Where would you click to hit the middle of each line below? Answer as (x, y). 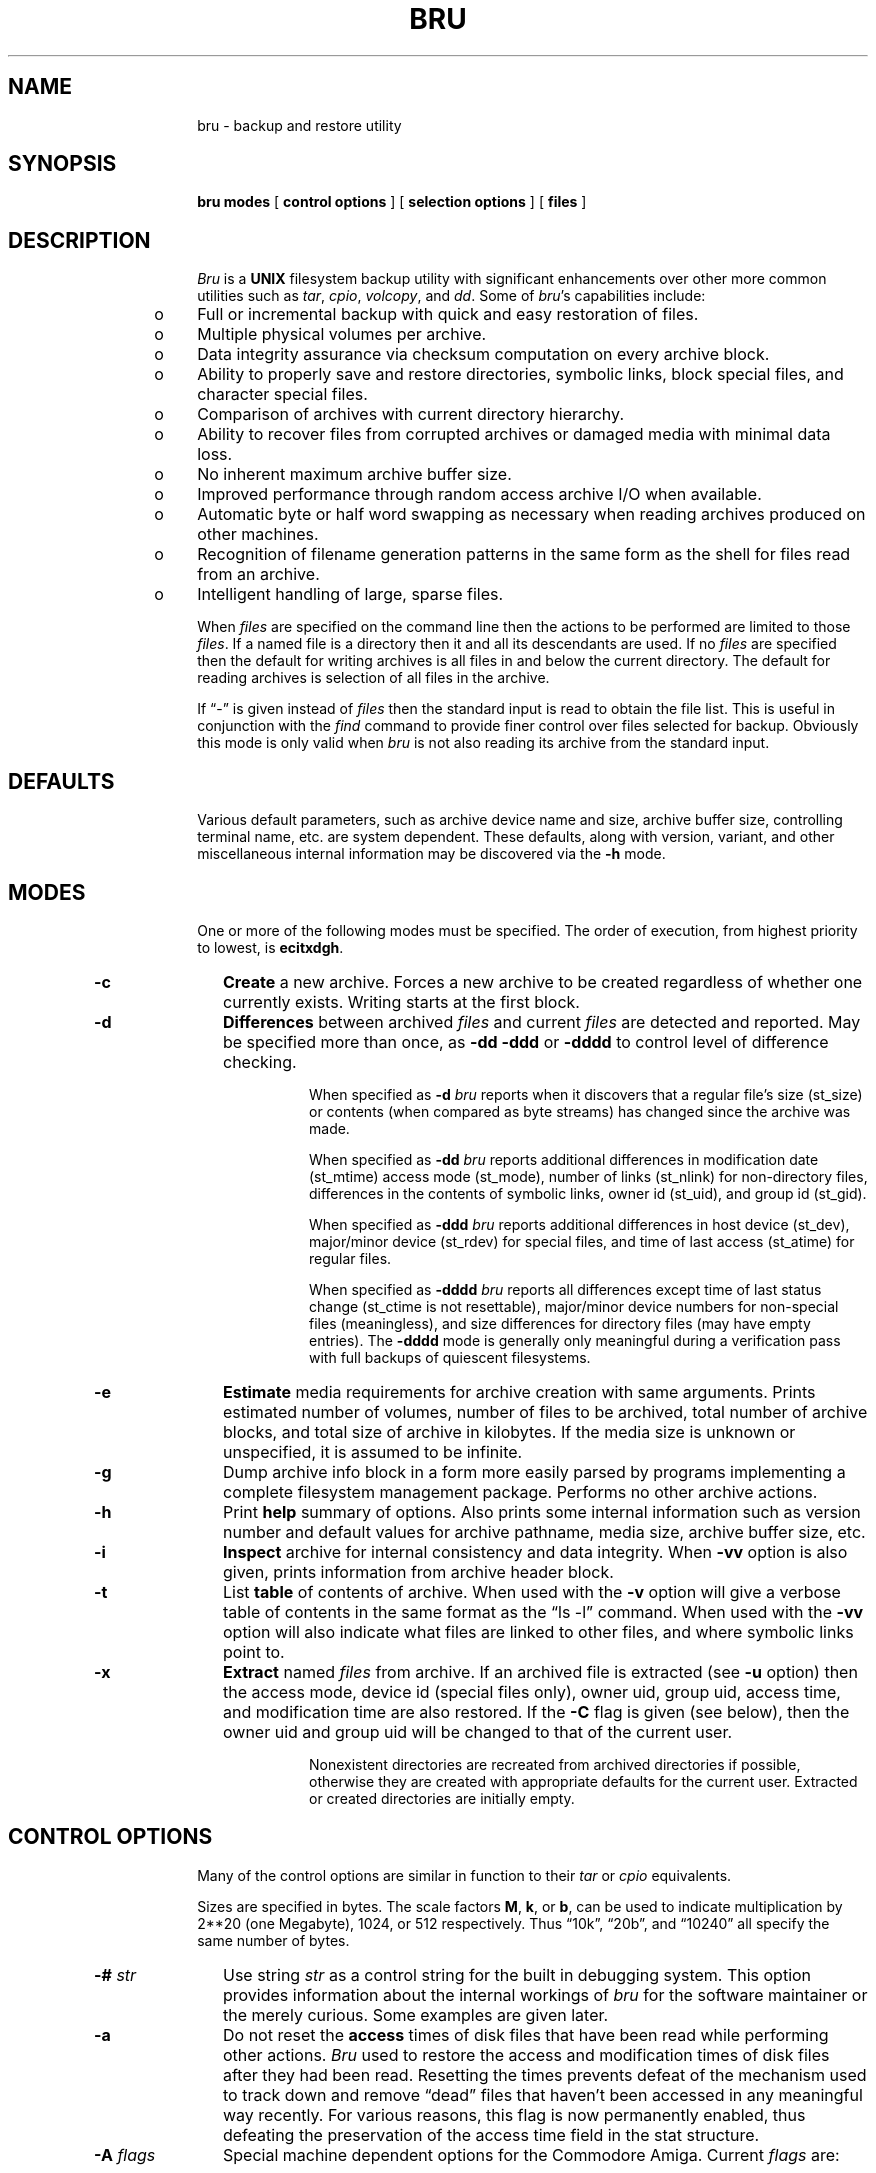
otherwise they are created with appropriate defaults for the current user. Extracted (583, 1781)
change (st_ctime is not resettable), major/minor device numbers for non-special (574, 1306)
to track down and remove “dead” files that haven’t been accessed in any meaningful (542, 2094)
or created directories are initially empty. (442, 1798)
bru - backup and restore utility (299, 125)
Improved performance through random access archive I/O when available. (479, 494)
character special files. (282, 394)
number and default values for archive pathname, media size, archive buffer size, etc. (544, 1531)
